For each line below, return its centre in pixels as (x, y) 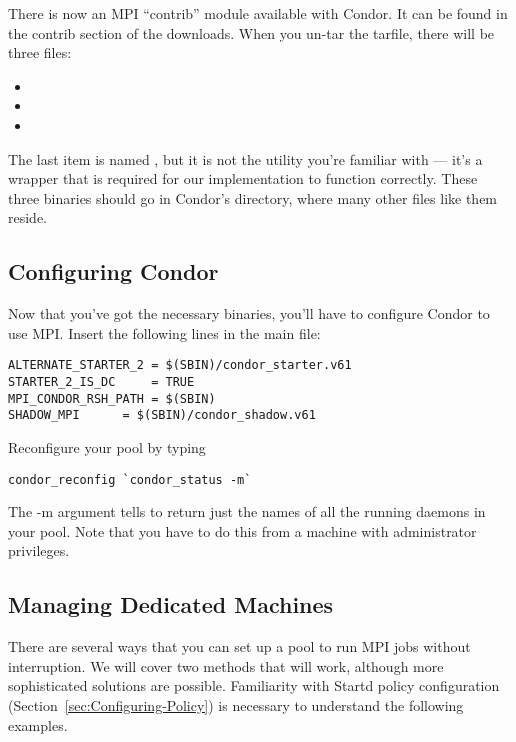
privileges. (39, 550)
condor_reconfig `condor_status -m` (130, 479)
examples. (38, 724)
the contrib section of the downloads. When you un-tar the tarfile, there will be (251, 32)
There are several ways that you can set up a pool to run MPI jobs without (239, 646)
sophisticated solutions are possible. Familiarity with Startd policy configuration (254, 685)
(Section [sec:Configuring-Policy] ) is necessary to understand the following (236, 704)
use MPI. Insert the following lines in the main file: (164, 332)
